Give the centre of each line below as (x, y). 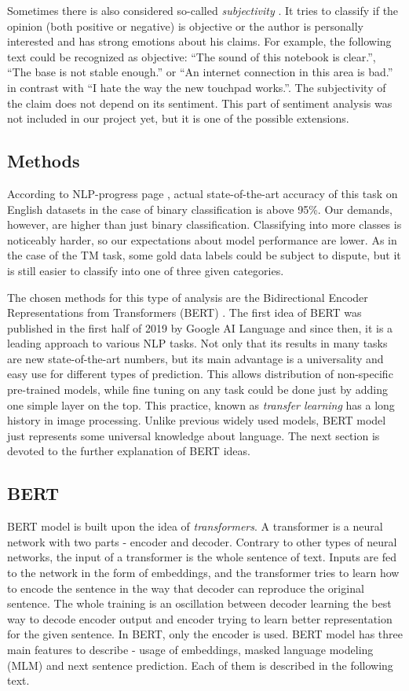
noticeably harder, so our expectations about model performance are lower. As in (202, 239)
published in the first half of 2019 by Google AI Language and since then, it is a (200, 327)
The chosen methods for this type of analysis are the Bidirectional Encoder (188, 297)
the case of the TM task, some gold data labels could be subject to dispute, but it (204, 255)
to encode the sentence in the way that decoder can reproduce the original (186, 588)
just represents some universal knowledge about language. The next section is (194, 435)
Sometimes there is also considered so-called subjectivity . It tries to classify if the (203, 10)
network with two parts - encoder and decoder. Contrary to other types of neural (202, 541)
